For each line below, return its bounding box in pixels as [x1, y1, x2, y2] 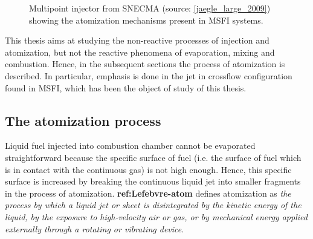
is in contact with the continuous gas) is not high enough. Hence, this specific [5, 163, 292, 175]
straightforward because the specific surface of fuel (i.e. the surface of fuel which [5, 151, 302, 163]
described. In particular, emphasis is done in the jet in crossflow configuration [5, 69, 292, 82]
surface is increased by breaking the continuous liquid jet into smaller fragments [5, 175, 301, 188]
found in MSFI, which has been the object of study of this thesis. [5, 81, 247, 94]
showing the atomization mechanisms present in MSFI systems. [29, 13, 263, 26]
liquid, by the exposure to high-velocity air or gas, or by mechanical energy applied [5, 210, 308, 223]
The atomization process [5, 111, 161, 129]
